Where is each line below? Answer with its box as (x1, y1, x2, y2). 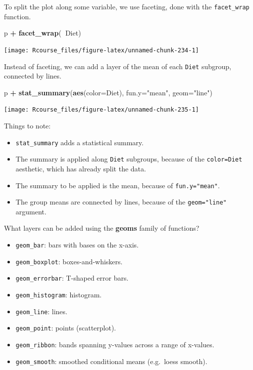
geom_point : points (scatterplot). (15, 323, 116, 333)
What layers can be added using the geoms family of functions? (4, 223, 200, 233)
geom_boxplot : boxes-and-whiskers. (15, 256, 123, 266)
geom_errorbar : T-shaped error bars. (15, 273, 129, 283)
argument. (15, 206, 47, 216)
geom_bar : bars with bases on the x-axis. (15, 240, 139, 249)
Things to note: (4, 121, 51, 130)
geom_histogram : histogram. (15, 289, 102, 299)
